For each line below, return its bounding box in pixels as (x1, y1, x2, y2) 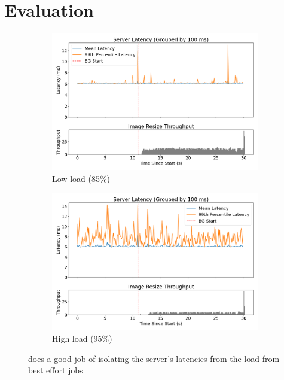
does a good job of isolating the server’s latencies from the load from (28, 352, 280, 364)
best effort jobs (28, 364, 83, 376)
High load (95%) (52, 332, 112, 345)
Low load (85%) (52, 172, 111, 184)
